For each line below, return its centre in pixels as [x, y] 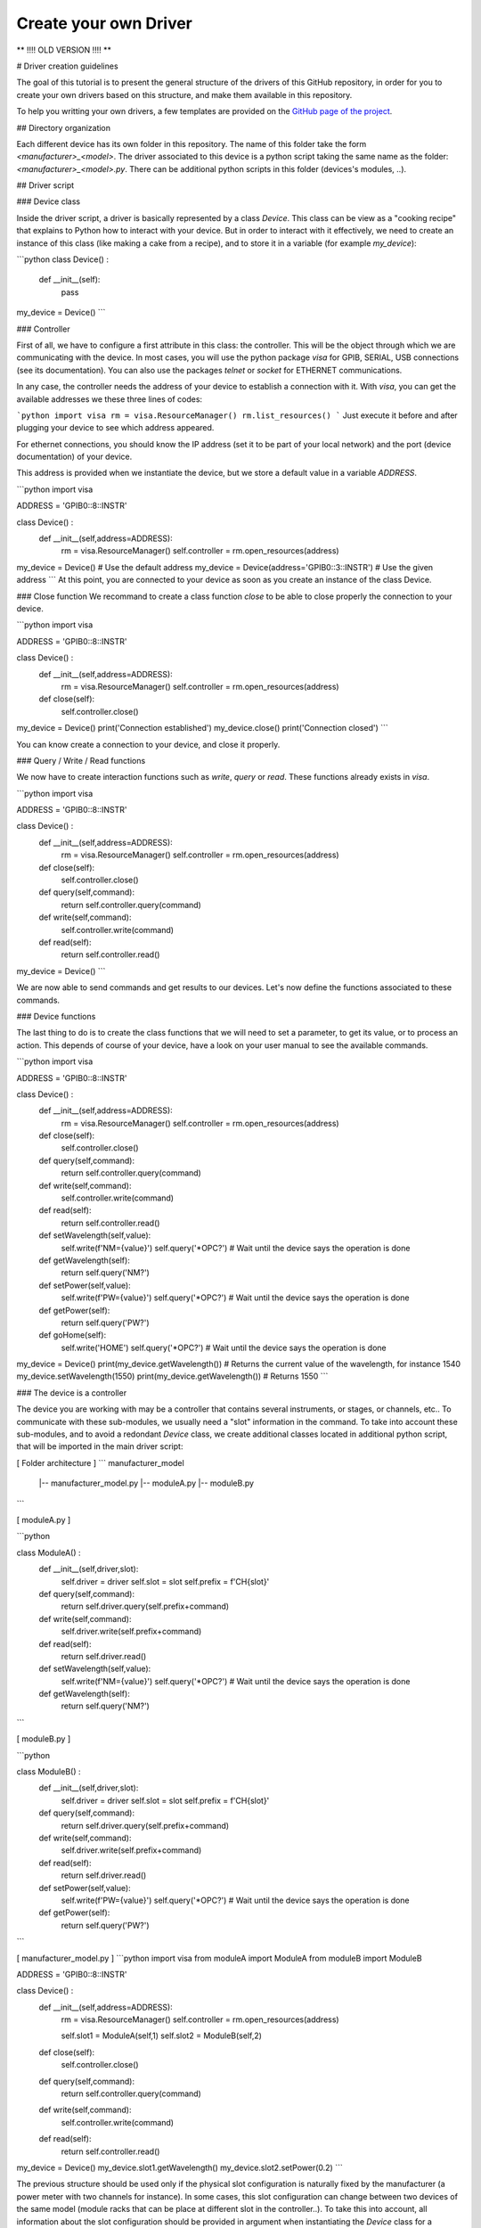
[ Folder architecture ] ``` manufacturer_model [100, 1462]
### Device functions [56, 1016]
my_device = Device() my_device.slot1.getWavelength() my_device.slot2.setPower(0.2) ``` [179, 2167]
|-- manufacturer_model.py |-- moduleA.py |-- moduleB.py [146, 1483]
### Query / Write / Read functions [81, 760]
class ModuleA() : [49, 1552]
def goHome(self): [73, 1335]
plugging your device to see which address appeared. [115, 428]
